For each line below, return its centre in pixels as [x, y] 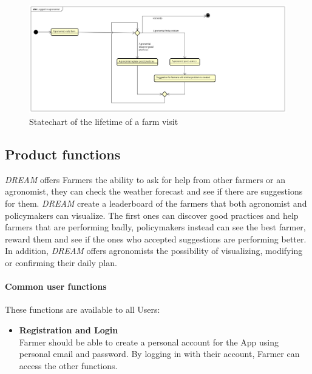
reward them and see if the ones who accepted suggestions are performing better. [156, 239]
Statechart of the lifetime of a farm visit [104, 122]
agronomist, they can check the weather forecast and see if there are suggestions [154, 191]
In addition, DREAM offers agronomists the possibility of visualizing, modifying [154, 251]
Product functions [63, 154]
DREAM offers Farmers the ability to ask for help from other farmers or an [145, 179]
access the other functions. [68, 365]
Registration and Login [69, 329]
